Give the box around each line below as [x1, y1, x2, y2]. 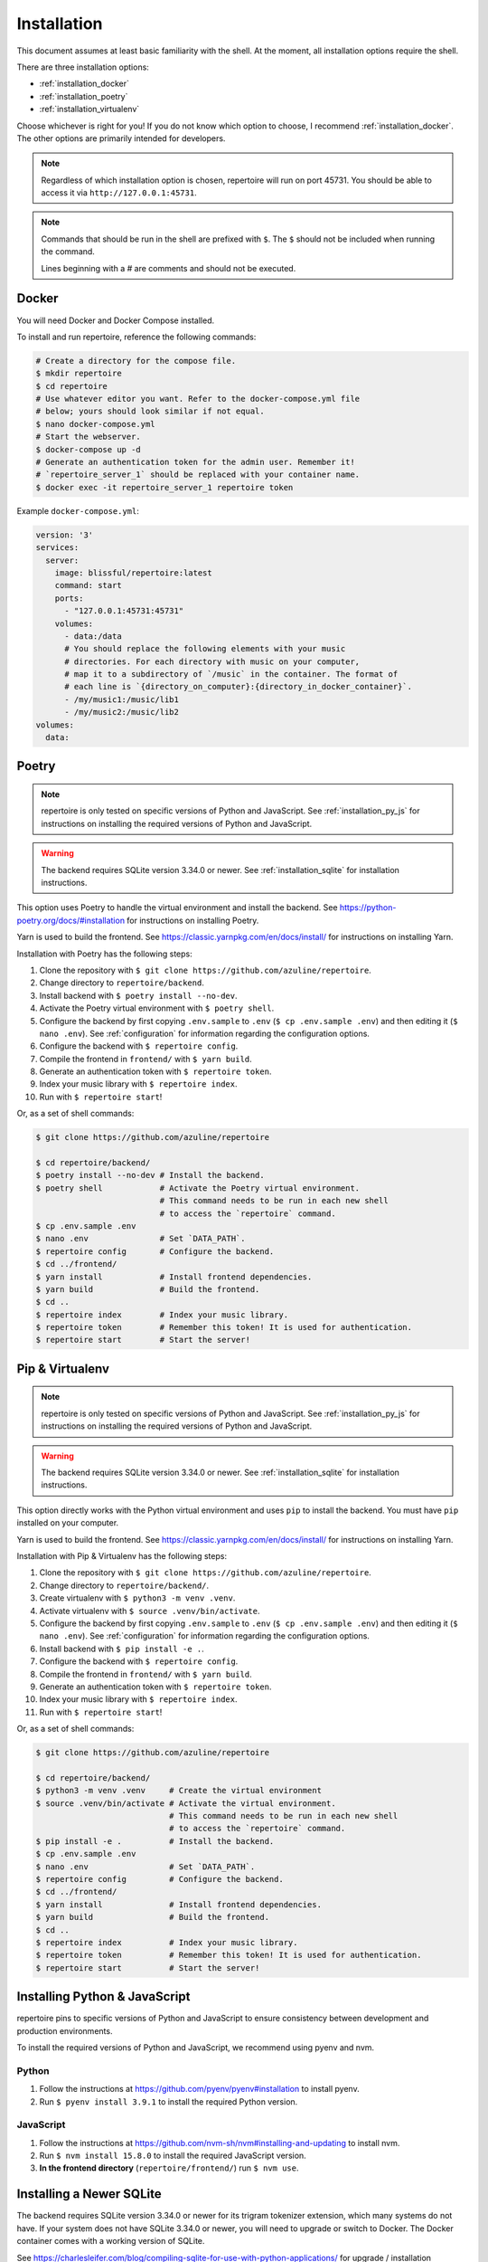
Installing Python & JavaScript [16, 1989, 191, 2004]
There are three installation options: [16, 62, 149, 72]
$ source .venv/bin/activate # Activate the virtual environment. [35, 1798, 336, 1809]
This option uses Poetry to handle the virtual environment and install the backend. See [16, 902, 338, 913]
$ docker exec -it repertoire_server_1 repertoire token [35, 482, 294, 492]
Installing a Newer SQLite [16, 2186, 162, 2202]
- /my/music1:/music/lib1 [64, 694, 180, 705]
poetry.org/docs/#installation [16, 915, 126, 926]
